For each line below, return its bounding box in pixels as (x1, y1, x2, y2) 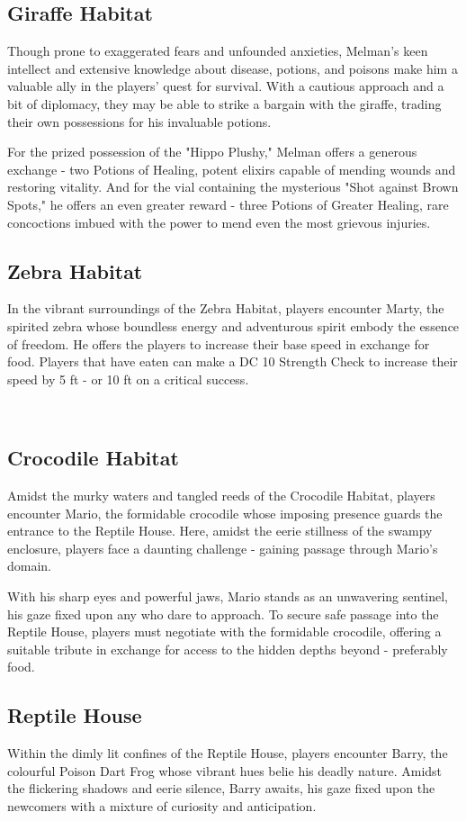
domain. (7, 556, 52, 575)
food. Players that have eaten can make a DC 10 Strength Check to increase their (7, 352, 458, 371)
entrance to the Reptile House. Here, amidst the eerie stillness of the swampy (7, 521, 433, 540)
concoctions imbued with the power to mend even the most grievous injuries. (7, 212, 431, 231)
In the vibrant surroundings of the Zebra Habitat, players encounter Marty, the (7, 299, 444, 318)
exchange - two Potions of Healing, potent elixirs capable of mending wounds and (7, 159, 456, 178)
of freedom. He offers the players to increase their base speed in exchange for (7, 334, 430, 353)
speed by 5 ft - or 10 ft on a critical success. (7, 369, 249, 388)
